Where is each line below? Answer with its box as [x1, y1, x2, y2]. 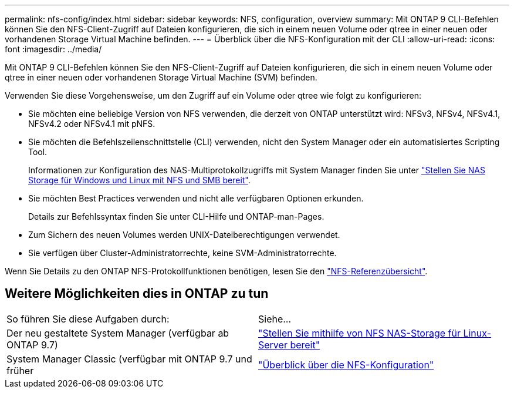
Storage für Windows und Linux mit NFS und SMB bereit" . [28, 175, 251, 185]
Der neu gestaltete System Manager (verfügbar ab [6, 327, 229, 339]
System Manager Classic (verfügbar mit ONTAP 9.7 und [6, 352, 252, 365]
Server [258, 338, 288, 351]
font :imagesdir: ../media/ [5, 44, 102, 54]
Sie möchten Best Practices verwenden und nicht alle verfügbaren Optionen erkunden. [28, 193, 364, 203]
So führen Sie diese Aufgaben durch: [6, 313, 170, 325]
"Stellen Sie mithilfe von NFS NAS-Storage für [258, 327, 461, 339]
